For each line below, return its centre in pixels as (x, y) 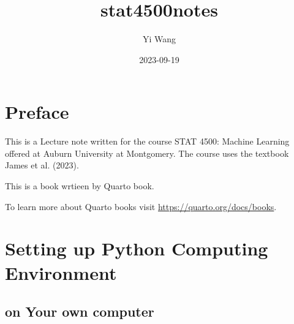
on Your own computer (80, 311)
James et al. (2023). (42, 165)
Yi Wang (159, 39)
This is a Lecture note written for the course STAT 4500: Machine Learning (147, 141)
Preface (37, 112)
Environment (61, 272)
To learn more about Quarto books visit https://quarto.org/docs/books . (141, 206)
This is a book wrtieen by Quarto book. (80, 186)
